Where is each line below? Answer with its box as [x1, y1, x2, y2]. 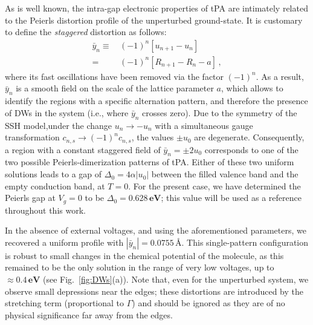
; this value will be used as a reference [161, 191, 302, 204]
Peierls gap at [5, 191, 56, 204]
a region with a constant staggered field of [5, 143, 161, 156]
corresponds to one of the [204, 143, 298, 156]
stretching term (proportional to [5, 297, 124, 309]
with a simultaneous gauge [155, 119, 253, 131]
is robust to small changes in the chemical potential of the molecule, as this [5, 249, 284, 261]
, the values [131, 131, 174, 143]
